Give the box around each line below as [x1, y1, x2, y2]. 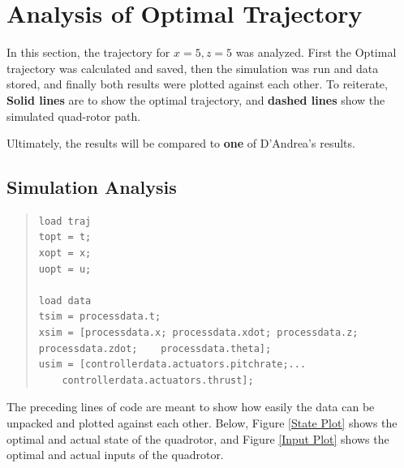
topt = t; [38, 231, 92, 243]
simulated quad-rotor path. [6, 107, 141, 124]
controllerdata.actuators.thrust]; [62, 374, 254, 386]
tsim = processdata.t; [38, 311, 161, 323]
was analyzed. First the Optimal [235, 44, 397, 61]
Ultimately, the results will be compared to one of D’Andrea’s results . [6, 135, 355, 152]
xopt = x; [38, 247, 92, 260]
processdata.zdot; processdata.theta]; [38, 342, 272, 354]
